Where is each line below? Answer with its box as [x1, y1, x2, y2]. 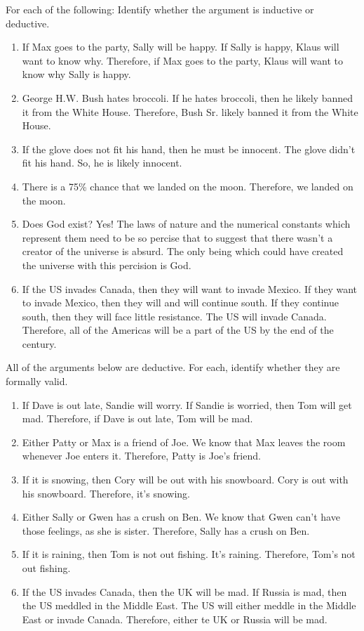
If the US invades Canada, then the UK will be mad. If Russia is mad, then [22, 584, 347, 599]
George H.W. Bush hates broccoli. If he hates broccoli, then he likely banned [22, 90, 353, 105]
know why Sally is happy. [22, 67, 131, 82]
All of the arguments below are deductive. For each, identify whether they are [6, 360, 340, 375]
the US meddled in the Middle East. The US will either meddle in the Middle [22, 598, 356, 613]
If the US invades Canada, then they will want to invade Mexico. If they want [22, 281, 358, 296]
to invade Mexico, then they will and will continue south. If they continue [22, 295, 339, 310]
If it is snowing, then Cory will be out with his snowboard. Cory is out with [22, 472, 349, 487]
